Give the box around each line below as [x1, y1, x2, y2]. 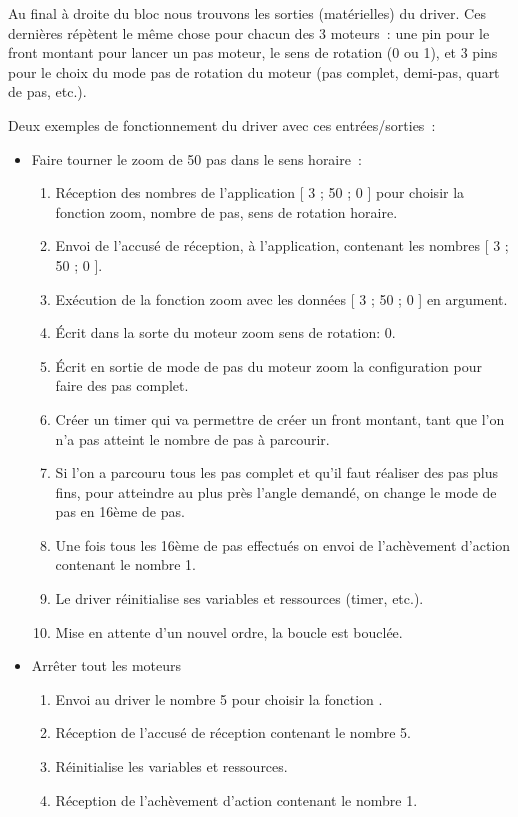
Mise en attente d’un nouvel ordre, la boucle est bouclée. [55, 621, 403, 642]
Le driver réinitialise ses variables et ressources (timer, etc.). [55, 588, 424, 609]
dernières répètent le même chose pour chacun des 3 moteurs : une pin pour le [8, 22, 490, 43]
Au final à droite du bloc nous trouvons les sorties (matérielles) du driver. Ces [8, 3, 486, 23]
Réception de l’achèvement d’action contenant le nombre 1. [55, 789, 418, 810]
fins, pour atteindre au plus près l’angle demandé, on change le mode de [55, 481, 497, 502]
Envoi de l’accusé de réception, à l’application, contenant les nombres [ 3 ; [55, 235, 509, 256]
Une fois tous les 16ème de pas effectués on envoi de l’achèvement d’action [55, 534, 511, 555]
